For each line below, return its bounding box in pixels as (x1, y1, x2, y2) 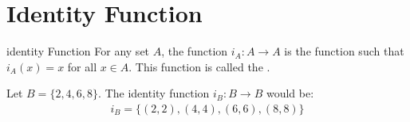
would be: (266, 85, 314, 101)
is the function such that (284, 43, 404, 59)
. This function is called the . (128, 58, 270, 74)
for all (67, 58, 97, 74)
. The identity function (98, 85, 210, 101)
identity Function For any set (6, 43, 150, 59)
